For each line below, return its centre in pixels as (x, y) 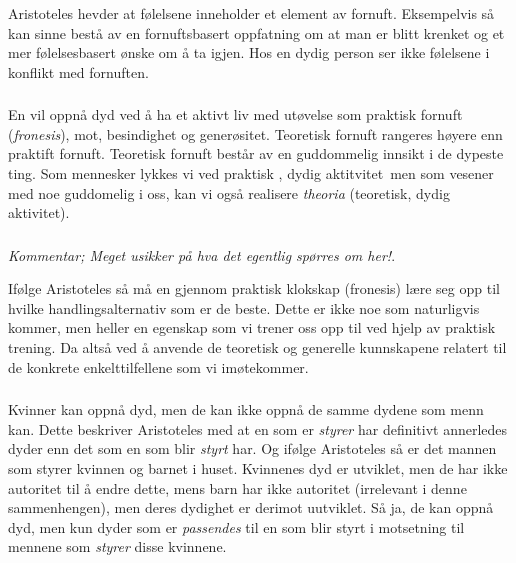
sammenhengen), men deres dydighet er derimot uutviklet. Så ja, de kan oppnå (251, 507)
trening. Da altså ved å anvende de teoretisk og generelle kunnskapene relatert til (257, 347)
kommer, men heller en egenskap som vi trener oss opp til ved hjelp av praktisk (252, 327)
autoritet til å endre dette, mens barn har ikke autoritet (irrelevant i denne (237, 487)
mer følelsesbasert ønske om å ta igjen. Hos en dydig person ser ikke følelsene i (249, 52)
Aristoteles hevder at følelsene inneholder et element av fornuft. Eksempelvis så (251, 12)
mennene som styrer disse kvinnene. (117, 546)
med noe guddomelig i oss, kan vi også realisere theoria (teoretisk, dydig (229, 192)
